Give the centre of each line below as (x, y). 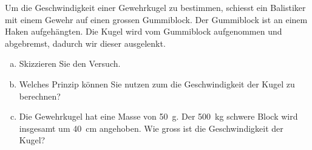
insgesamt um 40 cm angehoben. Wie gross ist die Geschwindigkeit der (151, 128)
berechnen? (40, 96)
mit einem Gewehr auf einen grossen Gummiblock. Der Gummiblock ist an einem (156, 19)
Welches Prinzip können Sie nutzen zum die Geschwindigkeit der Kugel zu (157, 84)
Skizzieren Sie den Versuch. (70, 63)
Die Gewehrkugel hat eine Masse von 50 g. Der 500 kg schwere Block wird (158, 116)
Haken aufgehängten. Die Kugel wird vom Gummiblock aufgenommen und (144, 31)
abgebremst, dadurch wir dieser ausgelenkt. (85, 43)
